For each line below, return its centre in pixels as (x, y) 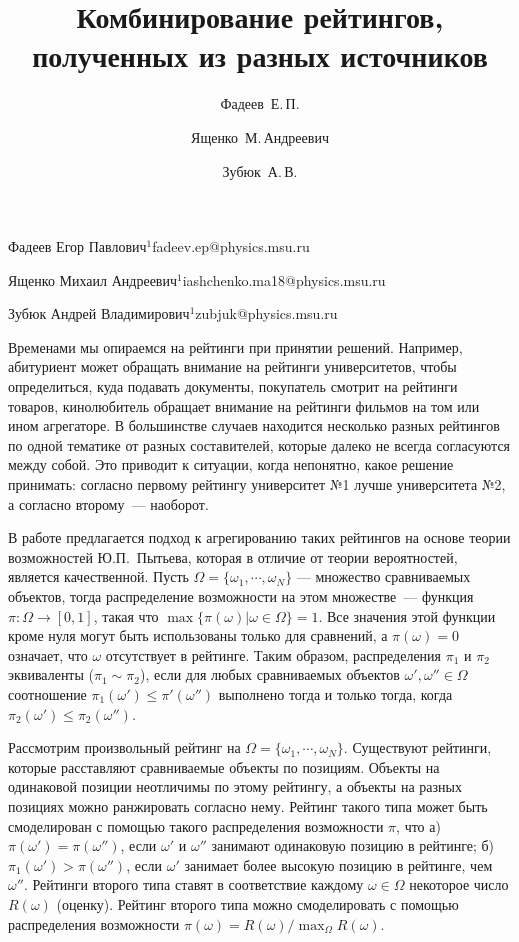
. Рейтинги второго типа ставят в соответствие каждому (193, 884)
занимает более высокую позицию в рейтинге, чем (338, 864)
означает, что (48, 654)
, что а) (418, 825)
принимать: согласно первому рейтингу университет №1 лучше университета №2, (257, 484)
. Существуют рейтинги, (417, 747)
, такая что (126, 615)
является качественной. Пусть (98, 576)
